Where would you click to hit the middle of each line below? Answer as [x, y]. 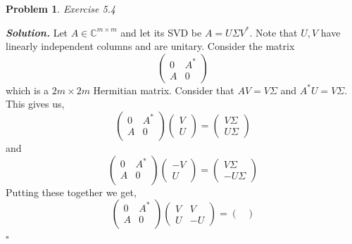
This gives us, [35, 104]
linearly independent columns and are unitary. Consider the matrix [150, 46]
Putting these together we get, [71, 192]
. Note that [274, 32]
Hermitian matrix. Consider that [164, 90]
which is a [27, 90]
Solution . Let [37, 32]
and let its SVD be [161, 32]
